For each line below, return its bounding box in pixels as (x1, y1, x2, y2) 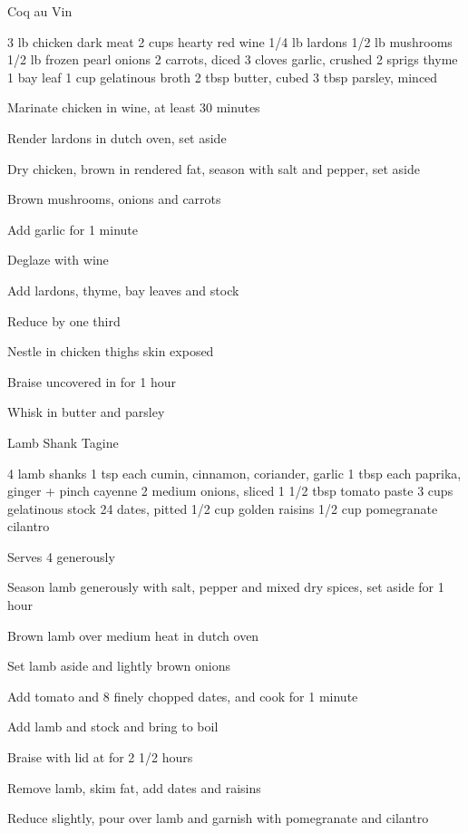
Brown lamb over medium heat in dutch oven (7, 625, 259, 644)
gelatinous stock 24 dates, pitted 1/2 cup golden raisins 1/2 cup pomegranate (7, 499, 438, 518)
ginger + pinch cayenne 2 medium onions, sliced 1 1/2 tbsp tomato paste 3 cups (7, 481, 453, 500)
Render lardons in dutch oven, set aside (7, 128, 227, 147)
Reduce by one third (7, 311, 121, 330)
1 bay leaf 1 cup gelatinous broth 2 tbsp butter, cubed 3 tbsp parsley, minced (7, 67, 438, 86)
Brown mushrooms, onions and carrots (7, 189, 221, 208)
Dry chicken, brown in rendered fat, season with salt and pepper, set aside (7, 159, 420, 178)
